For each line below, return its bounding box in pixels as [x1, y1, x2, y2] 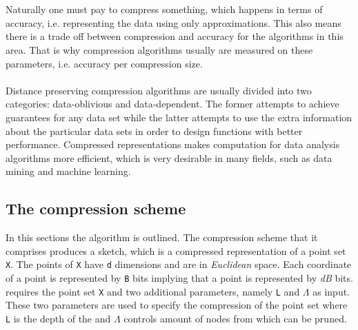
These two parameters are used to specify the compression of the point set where [6, 298, 348, 312]
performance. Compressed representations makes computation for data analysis [6, 137, 340, 152]
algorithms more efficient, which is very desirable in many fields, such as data [6, 150, 332, 165]
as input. [312, 284, 350, 298]
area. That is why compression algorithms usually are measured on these [6, 42, 313, 56]
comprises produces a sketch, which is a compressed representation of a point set [6, 243, 346, 258]
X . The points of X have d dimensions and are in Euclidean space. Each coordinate [6, 257, 352, 271]
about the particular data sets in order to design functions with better [6, 123, 303, 138]
